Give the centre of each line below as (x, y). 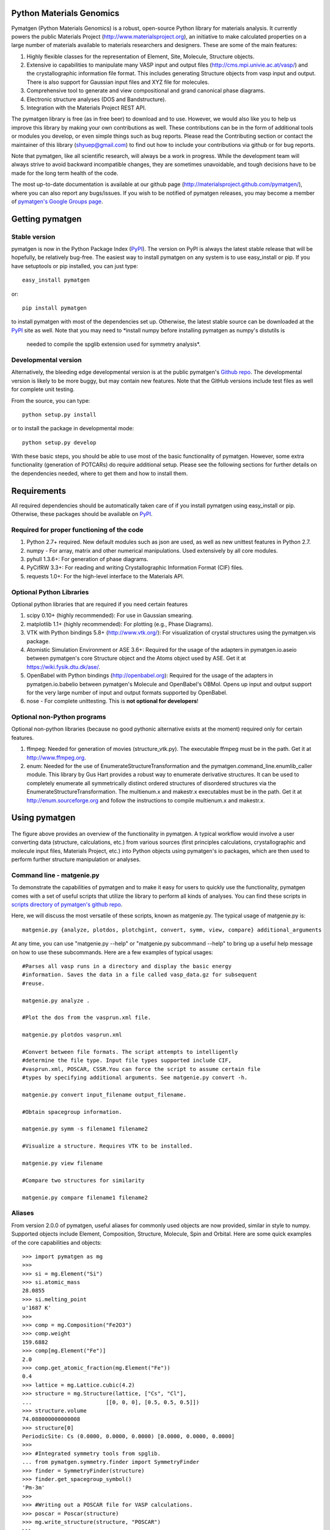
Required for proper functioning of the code (77, 529)
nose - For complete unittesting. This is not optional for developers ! (112, 701)
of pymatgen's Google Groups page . (57, 201)
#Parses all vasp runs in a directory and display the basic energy (127, 966)
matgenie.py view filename (63, 1163)
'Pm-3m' (34, 1488)
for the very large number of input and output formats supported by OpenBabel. (127, 692)
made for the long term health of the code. (65, 173)
